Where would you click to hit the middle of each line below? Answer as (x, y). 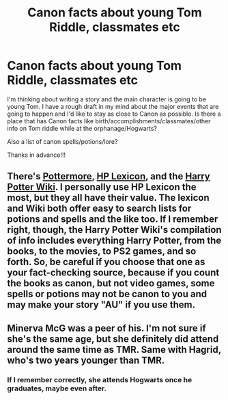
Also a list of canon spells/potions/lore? (62, 141)
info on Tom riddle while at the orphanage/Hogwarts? (82, 128)
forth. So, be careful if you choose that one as (106, 262)
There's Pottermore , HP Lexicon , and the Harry (109, 176)
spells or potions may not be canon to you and (107, 294)
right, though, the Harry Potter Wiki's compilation (114, 230)
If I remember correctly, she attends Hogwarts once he (100, 379)
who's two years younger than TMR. (86, 360)
